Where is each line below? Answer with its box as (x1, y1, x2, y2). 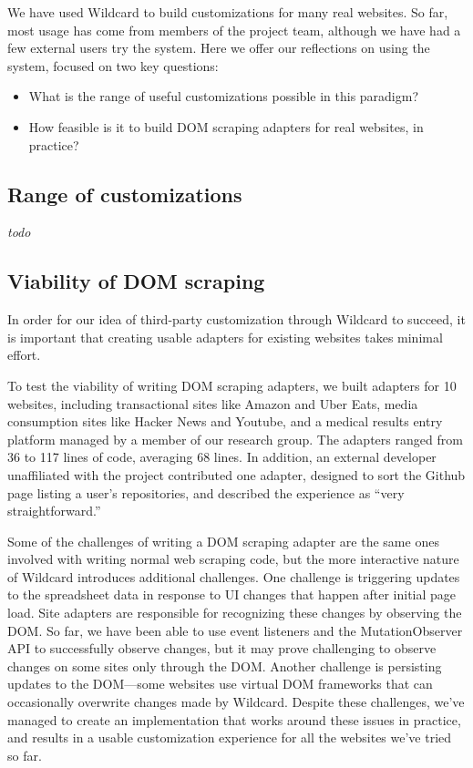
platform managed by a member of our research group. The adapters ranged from (7, 429, 463, 448)
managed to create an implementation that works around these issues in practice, (7, 710, 461, 729)
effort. (7, 345, 41, 364)
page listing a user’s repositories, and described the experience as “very (7, 483, 405, 502)
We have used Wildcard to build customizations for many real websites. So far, (7, 3, 448, 21)
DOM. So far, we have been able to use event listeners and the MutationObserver (7, 620, 463, 640)
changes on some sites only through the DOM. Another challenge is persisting (7, 656, 442, 675)
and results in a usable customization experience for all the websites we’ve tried (7, 728, 452, 747)
